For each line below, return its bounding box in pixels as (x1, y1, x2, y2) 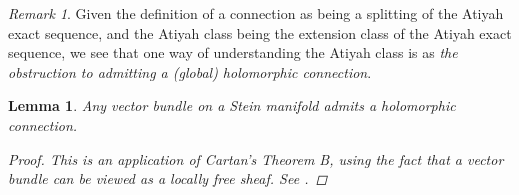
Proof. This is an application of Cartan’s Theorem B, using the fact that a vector (8, 148, 504, 169)
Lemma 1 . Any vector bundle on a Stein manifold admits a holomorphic (8, 95, 456, 116)
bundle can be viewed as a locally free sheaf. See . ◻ (8, 168, 328, 189)
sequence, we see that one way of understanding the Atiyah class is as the (8, 42, 458, 63)
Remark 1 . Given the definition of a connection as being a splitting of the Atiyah (8, 3, 504, 23)
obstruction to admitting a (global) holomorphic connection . (8, 61, 372, 82)
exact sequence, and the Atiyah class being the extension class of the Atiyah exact (8, 22, 512, 43)
